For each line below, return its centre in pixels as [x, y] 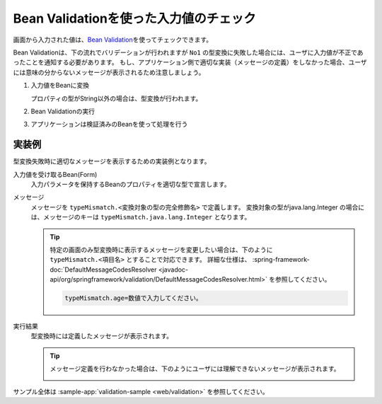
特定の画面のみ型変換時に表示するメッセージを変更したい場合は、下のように [161, 249]
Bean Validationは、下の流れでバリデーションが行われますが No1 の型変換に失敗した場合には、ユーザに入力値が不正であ [188, 52]
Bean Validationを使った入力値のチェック [134, 18]
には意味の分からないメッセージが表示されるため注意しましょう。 [109, 72]
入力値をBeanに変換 [60, 86]
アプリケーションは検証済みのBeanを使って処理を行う [109, 125]
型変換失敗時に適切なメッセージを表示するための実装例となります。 [112, 161]
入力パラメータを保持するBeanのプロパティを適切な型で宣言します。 [131, 184]
